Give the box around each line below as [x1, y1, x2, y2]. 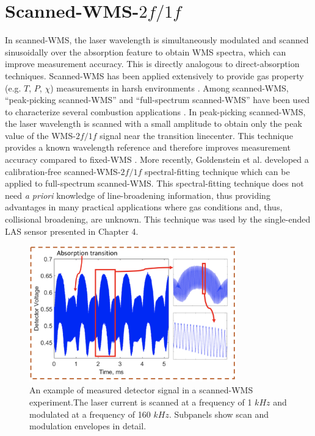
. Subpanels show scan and [168, 407, 269, 420]
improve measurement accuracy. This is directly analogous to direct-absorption [5, 57, 300, 70]
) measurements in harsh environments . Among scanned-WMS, [50, 81, 289, 94]
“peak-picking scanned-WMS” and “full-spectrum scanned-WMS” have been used [5, 93, 310, 106]
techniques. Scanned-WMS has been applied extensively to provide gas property [5, 69, 304, 82]
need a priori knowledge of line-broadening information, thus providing [5, 188, 270, 201]
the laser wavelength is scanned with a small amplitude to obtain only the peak [5, 117, 302, 130]
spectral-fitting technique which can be [144, 165, 290, 177]
